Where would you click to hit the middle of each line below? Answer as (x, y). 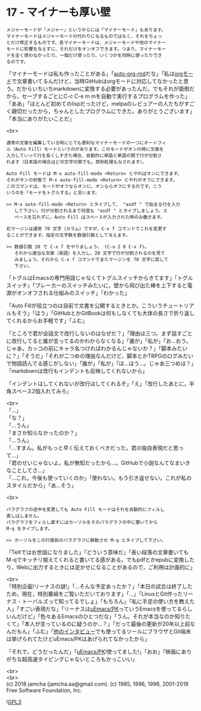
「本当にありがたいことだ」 (40, 118)
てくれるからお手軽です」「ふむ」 (47, 320)
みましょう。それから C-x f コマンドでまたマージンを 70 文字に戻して (91, 259)
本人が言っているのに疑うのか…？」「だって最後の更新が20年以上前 (107, 624)
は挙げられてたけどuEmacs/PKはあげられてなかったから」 (78, 639)
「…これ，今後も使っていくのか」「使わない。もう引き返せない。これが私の (99, 477)
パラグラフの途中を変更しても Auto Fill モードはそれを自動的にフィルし (85, 509)
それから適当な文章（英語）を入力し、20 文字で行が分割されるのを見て (90, 253)
